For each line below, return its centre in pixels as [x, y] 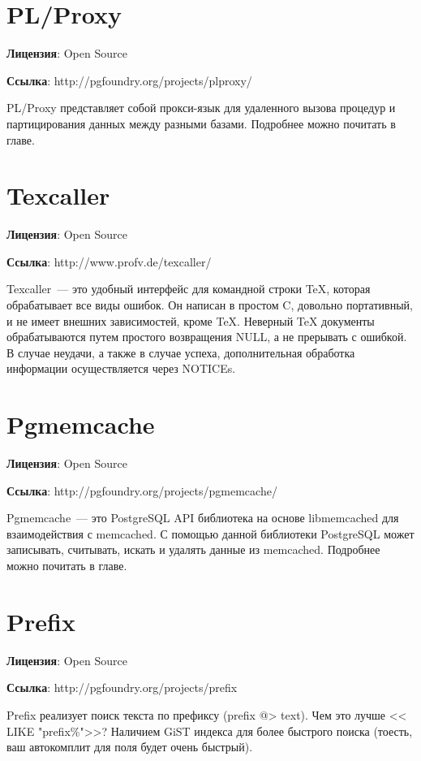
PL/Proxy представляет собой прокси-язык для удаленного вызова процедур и [201, 108]
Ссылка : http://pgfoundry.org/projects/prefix [122, 687]
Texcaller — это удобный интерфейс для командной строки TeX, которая [189, 289]
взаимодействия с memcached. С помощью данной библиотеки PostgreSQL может [210, 533]
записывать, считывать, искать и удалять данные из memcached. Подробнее [193, 549]
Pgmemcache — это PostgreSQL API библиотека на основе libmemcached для [203, 518]
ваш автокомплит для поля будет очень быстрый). [130, 747]
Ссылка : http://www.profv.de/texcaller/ [109, 261]
